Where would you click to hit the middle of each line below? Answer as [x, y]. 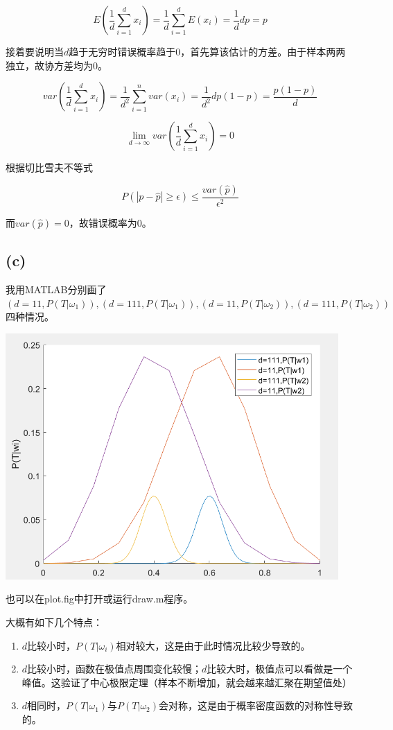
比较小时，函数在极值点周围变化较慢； [115, 669]
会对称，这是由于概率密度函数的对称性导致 [256, 705]
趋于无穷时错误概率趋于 [122, 51]
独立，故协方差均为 [49, 65]
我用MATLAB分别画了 [56, 289]
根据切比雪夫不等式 [49, 167]
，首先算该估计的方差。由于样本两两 [263, 51]
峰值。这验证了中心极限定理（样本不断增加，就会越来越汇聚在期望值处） [187, 682]
